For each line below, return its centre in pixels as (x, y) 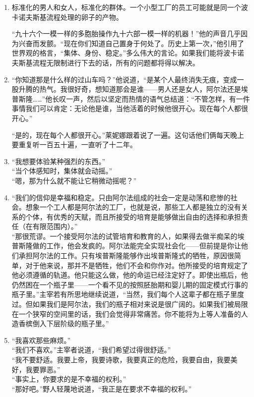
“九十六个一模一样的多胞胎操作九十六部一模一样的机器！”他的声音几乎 (126, 33)
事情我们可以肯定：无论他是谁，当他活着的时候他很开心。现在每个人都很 (130, 108)
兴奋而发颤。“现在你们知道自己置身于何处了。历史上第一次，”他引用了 (131, 43)
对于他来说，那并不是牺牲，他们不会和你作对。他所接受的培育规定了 (137, 265)
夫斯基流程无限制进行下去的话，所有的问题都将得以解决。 (105, 62)
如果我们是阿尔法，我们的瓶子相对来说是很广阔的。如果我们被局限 (140, 304)
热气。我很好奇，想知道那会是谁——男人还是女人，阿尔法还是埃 (144, 89)
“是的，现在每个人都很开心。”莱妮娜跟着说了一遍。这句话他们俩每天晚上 (128, 135)
